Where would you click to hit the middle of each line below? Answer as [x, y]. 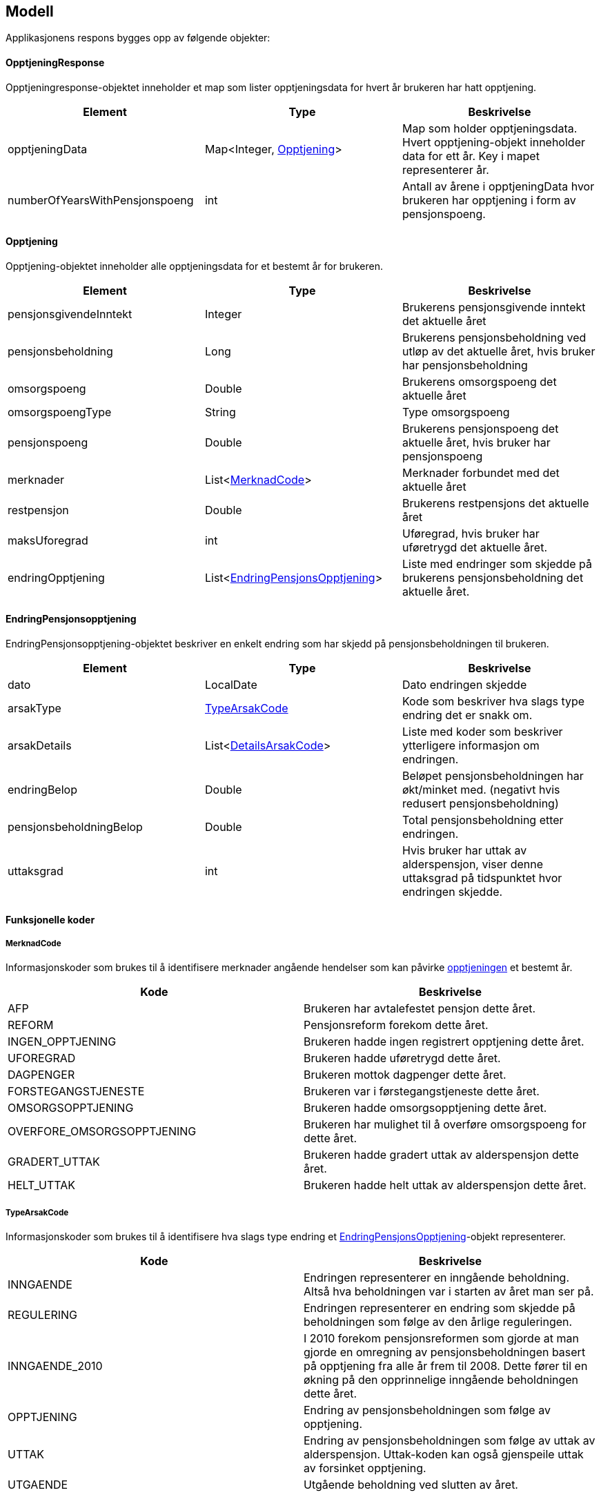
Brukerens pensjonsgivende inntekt [494, 307]
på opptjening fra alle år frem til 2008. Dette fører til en [446, 1366]
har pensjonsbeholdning [465, 365]
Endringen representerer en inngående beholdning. [436, 1278]
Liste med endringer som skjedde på [497, 564]
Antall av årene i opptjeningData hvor [498, 186]
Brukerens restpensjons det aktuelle [495, 503]
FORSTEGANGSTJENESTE [76, 1092]
